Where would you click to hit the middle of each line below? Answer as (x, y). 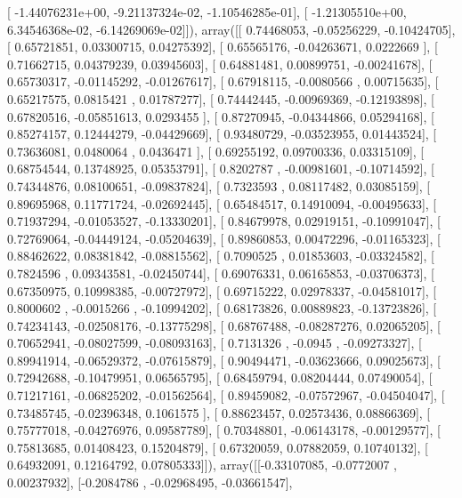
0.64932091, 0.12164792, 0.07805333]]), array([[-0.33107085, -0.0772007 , (202, 465)
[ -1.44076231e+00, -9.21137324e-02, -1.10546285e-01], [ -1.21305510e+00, (207, 12)
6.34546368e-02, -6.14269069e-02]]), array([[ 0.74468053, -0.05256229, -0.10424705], (231, 29)
